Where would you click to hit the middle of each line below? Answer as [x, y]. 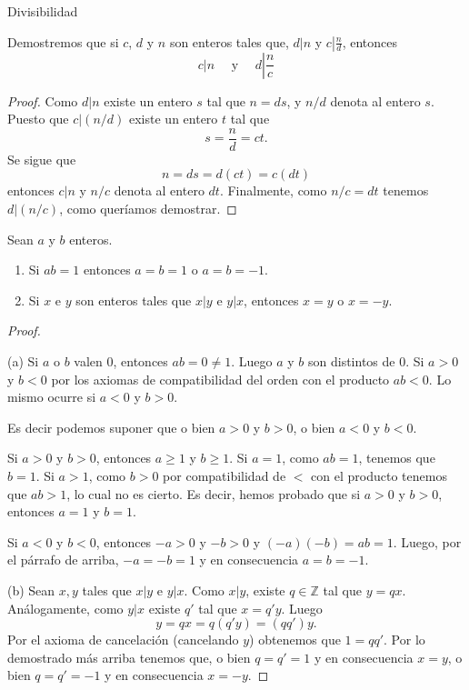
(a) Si [23, 361]
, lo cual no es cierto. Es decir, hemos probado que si [214, 493]
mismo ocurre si [52, 397]
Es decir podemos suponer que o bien [111, 427]
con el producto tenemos [379, 475]
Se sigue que [42, 159]
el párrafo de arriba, [63, 560]
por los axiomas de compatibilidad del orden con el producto [220, 379]
